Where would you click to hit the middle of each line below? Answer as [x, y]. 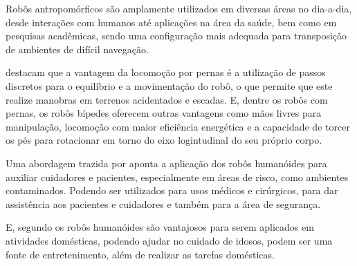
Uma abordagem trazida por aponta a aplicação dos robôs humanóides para [166, 163]
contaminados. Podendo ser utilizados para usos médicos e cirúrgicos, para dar [172, 190]
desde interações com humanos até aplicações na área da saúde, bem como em [171, 22]
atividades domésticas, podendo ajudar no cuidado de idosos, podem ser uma [169, 240]
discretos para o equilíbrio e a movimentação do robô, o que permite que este [169, 85]
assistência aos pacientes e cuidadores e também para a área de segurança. [163, 203]
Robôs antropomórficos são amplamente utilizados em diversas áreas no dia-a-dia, [179, 8]
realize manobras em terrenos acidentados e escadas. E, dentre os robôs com [167, 99]
